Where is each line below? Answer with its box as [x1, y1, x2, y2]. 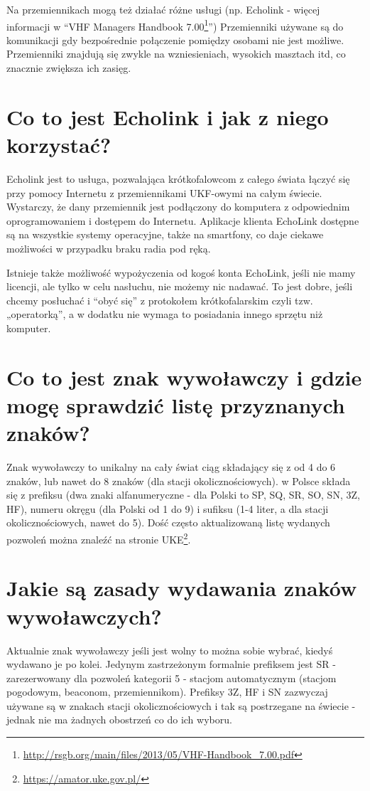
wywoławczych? [6, 601, 162, 630]
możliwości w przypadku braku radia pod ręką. [6, 240, 211, 255]
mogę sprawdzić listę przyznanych [6, 390, 345, 419]
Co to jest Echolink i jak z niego [6, 102, 329, 131]
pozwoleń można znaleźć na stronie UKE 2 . [6, 529, 191, 546]
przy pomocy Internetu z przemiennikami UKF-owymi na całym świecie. [6, 185, 322, 200]
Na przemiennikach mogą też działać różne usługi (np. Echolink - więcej [6, 2, 320, 16]
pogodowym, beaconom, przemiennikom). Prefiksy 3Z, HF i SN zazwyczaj [6, 684, 328, 699]
